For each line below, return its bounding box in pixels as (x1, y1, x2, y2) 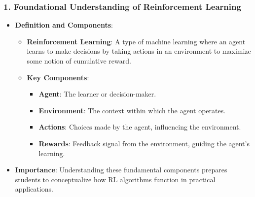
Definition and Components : (15, 20, 113, 30)
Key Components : (27, 72, 89, 82)
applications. (15, 184, 53, 194)
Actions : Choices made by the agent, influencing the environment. (38, 122, 241, 132)
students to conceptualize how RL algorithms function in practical (15, 174, 216, 184)
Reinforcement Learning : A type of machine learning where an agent (27, 36, 246, 46)
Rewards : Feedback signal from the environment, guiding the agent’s (38, 138, 250, 148)
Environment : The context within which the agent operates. (38, 105, 226, 115)
